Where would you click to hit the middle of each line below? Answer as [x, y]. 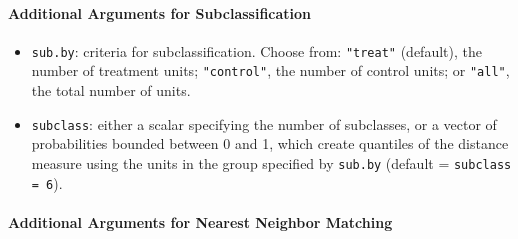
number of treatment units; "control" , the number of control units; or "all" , [270, 70]
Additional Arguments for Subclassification [160, 12]
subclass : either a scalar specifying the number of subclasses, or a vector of [264, 123]
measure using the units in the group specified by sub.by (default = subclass [271, 162]
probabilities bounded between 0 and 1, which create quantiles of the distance [270, 143]
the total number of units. [111, 90]
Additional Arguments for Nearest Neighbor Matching [200, 221]
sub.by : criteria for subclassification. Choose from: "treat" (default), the [256, 50]
